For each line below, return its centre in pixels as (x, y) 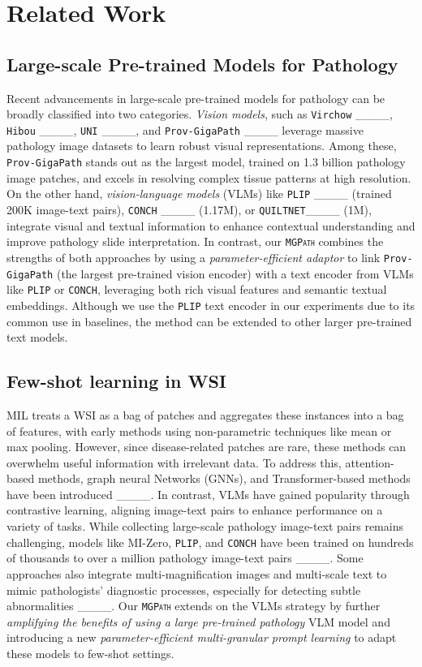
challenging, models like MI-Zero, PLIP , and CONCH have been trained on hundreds (210, 542)
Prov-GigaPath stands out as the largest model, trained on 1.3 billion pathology (206, 162)
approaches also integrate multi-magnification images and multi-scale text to (197, 573)
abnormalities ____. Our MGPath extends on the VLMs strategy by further (194, 606)
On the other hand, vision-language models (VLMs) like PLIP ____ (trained (199, 194)
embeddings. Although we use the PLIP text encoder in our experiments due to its (211, 305)
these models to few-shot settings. (90, 653)
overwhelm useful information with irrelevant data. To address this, (174, 462)
